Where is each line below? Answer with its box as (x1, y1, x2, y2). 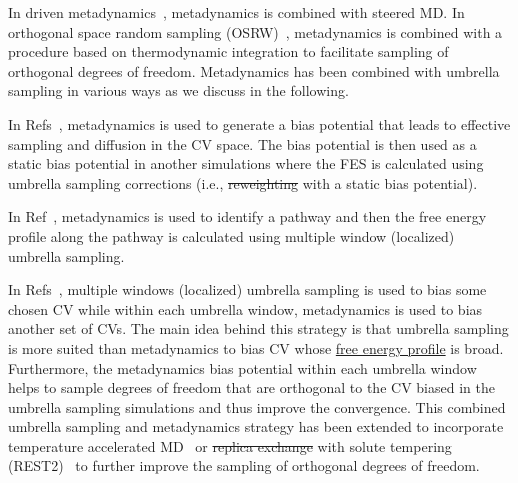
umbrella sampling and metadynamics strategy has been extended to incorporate (8, 416, 504, 437)
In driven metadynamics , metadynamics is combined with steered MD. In (8, 2, 465, 22)
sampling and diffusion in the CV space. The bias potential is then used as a (8, 133, 477, 154)
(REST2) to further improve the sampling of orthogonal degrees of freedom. (8, 455, 480, 476)
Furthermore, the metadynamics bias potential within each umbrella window (8, 357, 477, 378)
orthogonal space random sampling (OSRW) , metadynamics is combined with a (8, 21, 503, 42)
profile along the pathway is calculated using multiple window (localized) (8, 225, 455, 246)
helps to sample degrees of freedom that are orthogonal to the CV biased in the (8, 377, 495, 398)
